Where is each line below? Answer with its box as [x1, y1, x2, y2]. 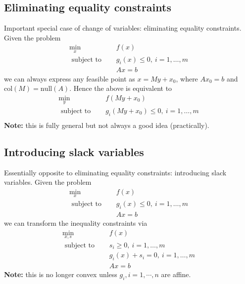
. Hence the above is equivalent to [69, 83, 172, 93]
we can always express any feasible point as [4, 73, 135, 83]
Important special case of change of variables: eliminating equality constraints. [4, 23, 242, 33]
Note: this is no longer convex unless [4, 269, 117, 280]
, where [176, 73, 198, 83]
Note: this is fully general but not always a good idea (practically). [4, 120, 209, 130]
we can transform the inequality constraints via [4, 217, 147, 228]
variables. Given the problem [4, 177, 92, 187]
